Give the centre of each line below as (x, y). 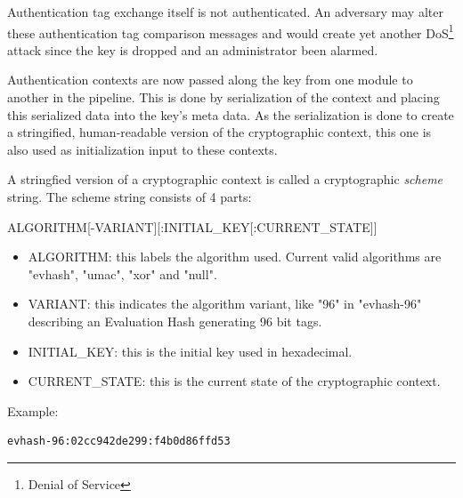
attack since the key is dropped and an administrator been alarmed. (193, 49)
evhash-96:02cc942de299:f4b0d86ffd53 (119, 442)
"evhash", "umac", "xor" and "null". (122, 273)
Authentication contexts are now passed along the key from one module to (210, 80)
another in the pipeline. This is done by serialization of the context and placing (223, 97)
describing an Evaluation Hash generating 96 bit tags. (175, 321)
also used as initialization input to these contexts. (142, 149)
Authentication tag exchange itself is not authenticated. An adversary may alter (225, 12)
